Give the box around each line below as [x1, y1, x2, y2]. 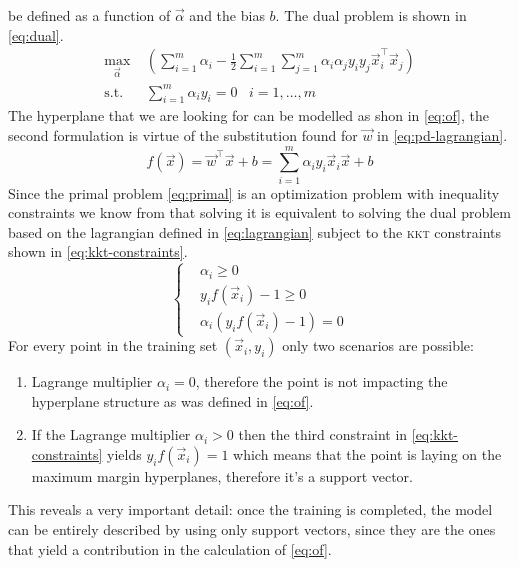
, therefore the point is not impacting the [195, 371, 448, 392]
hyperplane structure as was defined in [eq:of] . [31, 390, 314, 411]
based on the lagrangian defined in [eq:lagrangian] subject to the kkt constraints [8, 221, 502, 242]
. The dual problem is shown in [275, 5, 467, 25]
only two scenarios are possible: [282, 335, 474, 356]
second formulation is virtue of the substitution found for [8, 124, 358, 145]
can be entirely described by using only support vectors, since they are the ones [8, 519, 496, 540]
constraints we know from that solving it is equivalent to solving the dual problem [8, 202, 511, 223]
